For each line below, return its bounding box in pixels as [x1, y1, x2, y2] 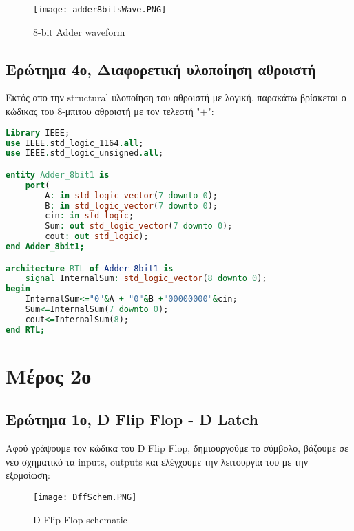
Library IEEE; [6, 127, 70, 138]
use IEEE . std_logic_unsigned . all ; [6, 148, 164, 158]
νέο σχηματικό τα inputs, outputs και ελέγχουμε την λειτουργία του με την [6, 454, 309, 468]
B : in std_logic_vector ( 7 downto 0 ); [45, 200, 218, 211]
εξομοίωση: [6, 468, 50, 482]
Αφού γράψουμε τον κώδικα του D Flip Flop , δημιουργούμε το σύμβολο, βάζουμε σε [6, 441, 348, 455]
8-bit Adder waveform [33, 24, 125, 39]
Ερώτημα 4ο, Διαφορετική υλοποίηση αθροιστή [6, 58, 316, 79]
